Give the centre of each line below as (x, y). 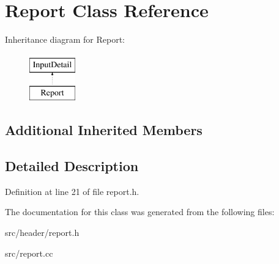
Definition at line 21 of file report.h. (72, 191)
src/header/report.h (42, 233)
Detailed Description (72, 166)
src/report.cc (29, 253)
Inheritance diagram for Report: (65, 39)
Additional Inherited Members (104, 130)
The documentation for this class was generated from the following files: (140, 212)
